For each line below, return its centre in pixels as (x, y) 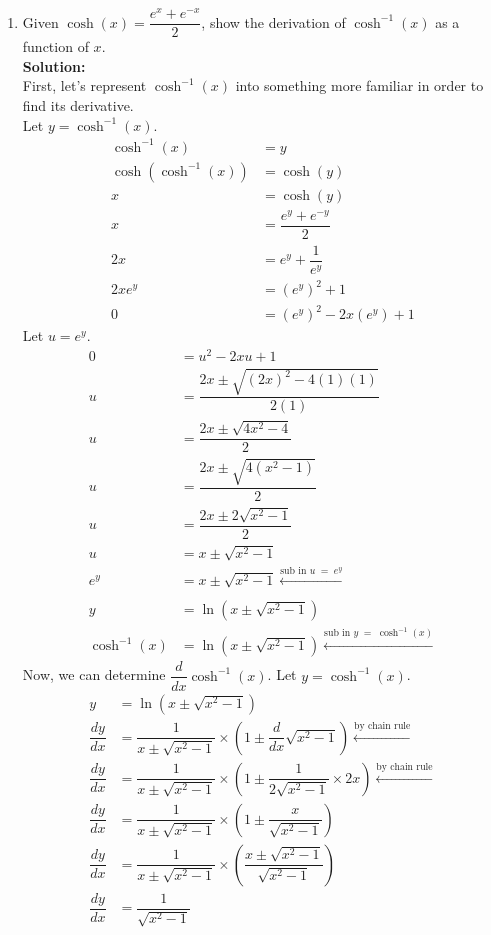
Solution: (54, 65)
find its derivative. (78, 104)
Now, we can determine (94, 674)
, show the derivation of (273, 21)
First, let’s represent (84, 85)
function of (55, 46)
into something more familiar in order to (359, 85)
